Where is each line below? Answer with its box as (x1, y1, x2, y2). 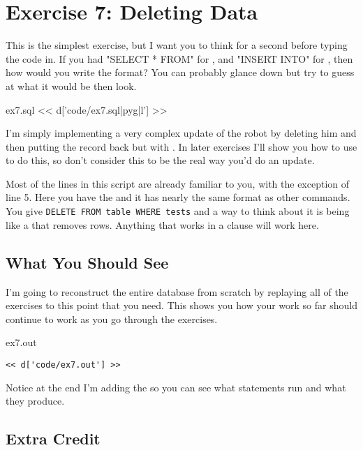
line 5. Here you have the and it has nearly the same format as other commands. (6, 190, 350, 204)
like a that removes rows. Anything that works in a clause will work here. (6, 217, 319, 232)
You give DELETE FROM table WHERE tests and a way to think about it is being (6, 204, 350, 218)
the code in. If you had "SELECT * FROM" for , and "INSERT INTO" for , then (6, 51, 353, 66)
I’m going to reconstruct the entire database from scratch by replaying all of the (6, 284, 348, 299)
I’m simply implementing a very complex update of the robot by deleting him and (6, 126, 357, 140)
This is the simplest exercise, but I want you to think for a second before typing (6, 38, 348, 52)
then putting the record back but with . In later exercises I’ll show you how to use (6, 139, 357, 153)
